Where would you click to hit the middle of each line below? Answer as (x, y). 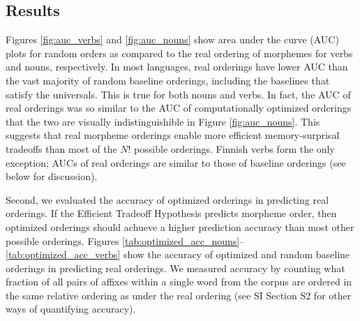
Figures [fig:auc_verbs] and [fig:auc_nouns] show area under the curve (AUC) (172, 39)
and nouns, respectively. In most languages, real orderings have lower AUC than (177, 67)
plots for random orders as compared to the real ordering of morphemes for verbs (179, 53)
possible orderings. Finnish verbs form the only (234, 148)
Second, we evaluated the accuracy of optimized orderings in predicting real (167, 199)
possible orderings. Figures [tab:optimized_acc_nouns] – (125, 240)
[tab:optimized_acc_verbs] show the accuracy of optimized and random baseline (178, 254)
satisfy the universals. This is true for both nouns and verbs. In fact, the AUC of (178, 94)
